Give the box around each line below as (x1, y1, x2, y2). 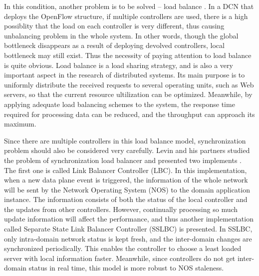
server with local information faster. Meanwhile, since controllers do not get (4, 252, 236, 263)
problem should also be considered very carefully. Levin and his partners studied (4, 145, 250, 155)
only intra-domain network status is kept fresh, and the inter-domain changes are (4, 233, 252, 243)
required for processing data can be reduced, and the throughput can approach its (4, 108, 255, 119)
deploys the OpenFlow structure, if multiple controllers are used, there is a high (4, 10, 248, 21)
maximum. (4, 118, 36, 129)
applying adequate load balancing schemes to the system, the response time (4, 98, 235, 109)
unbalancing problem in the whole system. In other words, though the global (4, 30, 239, 40)
